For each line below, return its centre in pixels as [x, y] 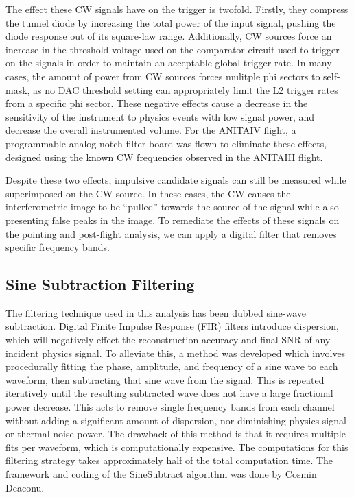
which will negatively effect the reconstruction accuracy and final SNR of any [168, 340]
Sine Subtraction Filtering [100, 284]
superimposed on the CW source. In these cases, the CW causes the [148, 193]
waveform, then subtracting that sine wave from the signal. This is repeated [165, 379]
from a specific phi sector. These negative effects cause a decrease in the [157, 103]
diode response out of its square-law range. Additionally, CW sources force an [169, 36]
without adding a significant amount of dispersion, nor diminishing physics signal [176, 420]
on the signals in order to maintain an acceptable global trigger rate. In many [169, 63]
